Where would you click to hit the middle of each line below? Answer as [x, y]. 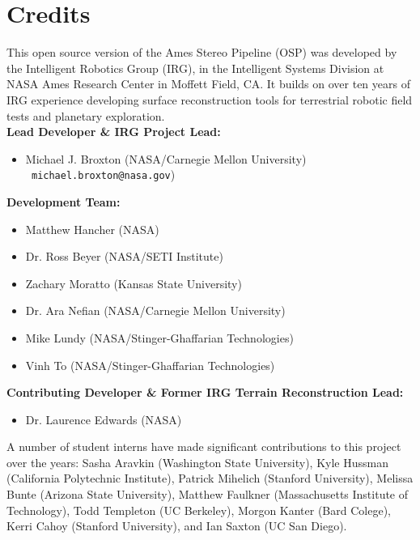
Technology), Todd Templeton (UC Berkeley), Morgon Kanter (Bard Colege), [199, 510]
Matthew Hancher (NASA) [92, 229]
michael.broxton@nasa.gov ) [103, 174]
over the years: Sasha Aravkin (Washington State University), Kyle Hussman [197, 462]
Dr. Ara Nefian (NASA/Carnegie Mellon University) [155, 310]
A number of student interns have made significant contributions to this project [204, 446]
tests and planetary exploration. [86, 115]
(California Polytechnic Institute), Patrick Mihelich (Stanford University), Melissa [210, 478]
